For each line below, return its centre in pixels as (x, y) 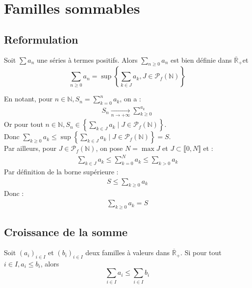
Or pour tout (24, 124)
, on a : (130, 99)
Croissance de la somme (66, 232)
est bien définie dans (201, 60)
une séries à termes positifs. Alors (87, 60)
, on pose (109, 148)
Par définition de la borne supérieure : (61, 172)
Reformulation (41, 39)
